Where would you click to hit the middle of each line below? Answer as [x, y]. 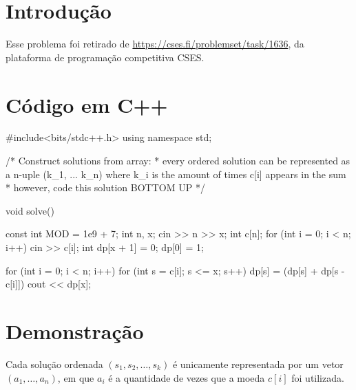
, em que [76, 377]
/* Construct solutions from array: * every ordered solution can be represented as [178, 161]
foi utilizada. [318, 377]
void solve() [30, 210]
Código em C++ [87, 104]
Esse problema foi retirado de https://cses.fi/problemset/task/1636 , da [155, 44]
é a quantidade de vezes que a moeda [187, 377]
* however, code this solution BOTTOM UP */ [105, 187]
